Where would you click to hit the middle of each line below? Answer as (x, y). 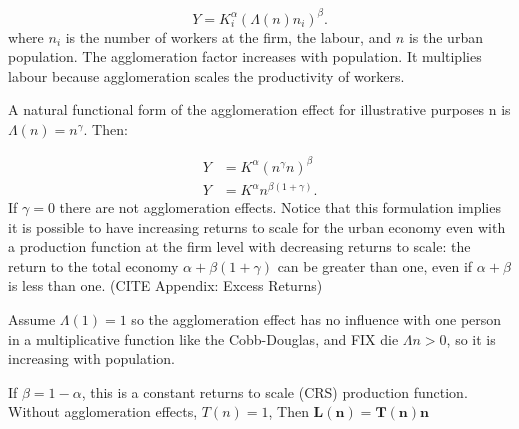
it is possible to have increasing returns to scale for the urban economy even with (257, 226)
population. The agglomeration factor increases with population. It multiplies (245, 56)
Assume (32, 319)
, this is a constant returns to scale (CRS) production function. (274, 391)
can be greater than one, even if (375, 265)
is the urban (445, 36)
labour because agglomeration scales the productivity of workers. (206, 75)
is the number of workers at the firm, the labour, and (228, 36)
